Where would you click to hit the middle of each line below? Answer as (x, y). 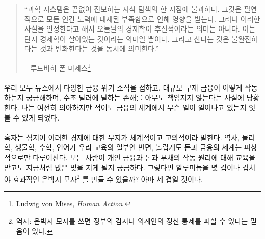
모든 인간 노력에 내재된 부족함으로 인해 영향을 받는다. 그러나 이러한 (153, 19)
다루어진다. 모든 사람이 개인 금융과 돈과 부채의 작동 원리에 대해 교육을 (144, 157)
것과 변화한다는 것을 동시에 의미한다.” (99, 49)
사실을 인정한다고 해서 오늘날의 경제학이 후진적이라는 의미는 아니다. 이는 (140, 29)
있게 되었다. (41, 117)
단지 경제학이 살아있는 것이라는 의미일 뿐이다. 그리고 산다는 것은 (127, 38)
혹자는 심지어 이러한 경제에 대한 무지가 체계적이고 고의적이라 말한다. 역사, (122, 137)
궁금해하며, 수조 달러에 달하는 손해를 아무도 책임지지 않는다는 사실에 (135, 97)
